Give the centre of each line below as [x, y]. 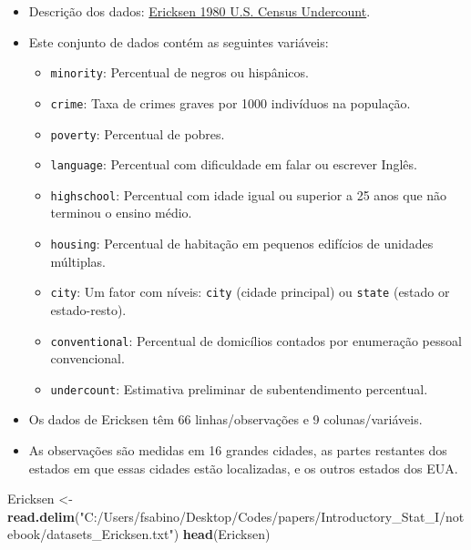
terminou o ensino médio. [121, 213]
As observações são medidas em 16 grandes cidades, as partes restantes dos [238, 450]
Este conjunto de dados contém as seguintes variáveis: [179, 41]
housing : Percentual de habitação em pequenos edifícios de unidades [242, 244]
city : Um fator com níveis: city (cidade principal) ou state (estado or [250, 292]
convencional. [87, 358]
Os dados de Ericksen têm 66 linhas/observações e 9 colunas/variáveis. [225, 419]
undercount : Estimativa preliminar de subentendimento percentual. [239, 388]
